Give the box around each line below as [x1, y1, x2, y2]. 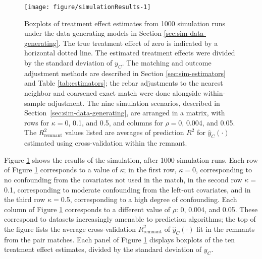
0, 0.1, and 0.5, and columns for [65, 117, 163, 127]
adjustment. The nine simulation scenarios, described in [47, 97, 220, 108]
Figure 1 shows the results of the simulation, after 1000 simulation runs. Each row [4, 154, 258, 165]
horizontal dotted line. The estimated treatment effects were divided [24, 47, 235, 58]
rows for [24, 117, 49, 127]
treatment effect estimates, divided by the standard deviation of [4, 244, 202, 254]
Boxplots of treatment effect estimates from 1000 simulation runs [24, 18, 226, 28]
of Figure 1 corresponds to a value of [4, 164, 118, 175]
